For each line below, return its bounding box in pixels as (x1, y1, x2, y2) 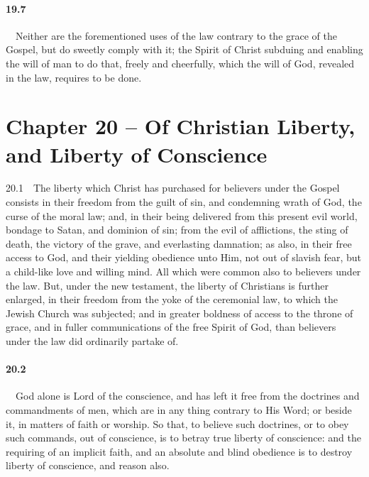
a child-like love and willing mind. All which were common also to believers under (6, 264, 361, 279)
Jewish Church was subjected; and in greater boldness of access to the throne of (6, 305, 353, 320)
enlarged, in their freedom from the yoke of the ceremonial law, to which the (6, 292, 338, 307)
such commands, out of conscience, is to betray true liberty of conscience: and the (6, 430, 361, 445)
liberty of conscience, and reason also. (6, 458, 170, 473)
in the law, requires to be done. (6, 70, 142, 84)
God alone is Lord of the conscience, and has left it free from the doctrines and (15, 388, 360, 403)
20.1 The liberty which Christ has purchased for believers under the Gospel (6, 180, 340, 195)
